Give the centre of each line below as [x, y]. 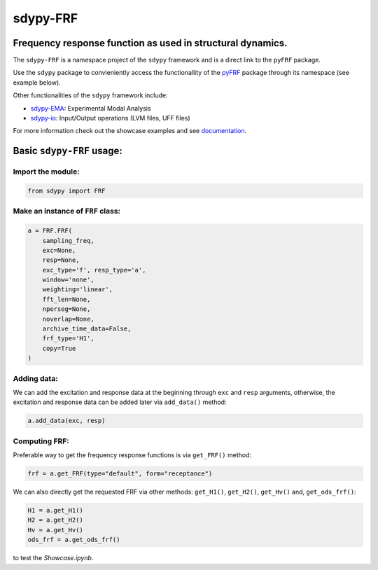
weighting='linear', [78, 290]
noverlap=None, [68, 319]
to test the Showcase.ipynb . [53, 558]
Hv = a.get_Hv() [56, 530]
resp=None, [61, 260]
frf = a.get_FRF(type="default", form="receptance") [120, 474]
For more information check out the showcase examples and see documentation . [130, 131]
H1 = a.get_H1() [56, 510]
